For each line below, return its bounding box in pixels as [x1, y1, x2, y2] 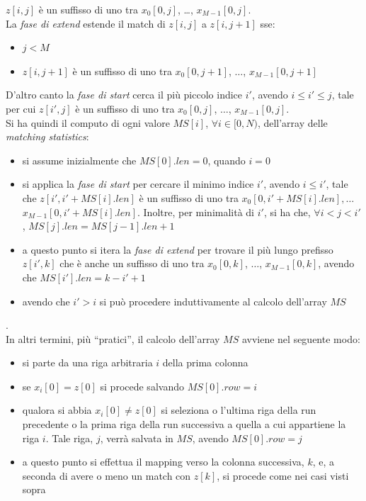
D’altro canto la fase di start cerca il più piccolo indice [6, 87, 243, 102]
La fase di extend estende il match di [6, 16, 166, 30]
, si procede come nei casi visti [217, 468, 349, 483]
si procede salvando [100, 378, 184, 393]
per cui [6, 101, 36, 116]
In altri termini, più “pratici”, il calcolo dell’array [6, 331, 220, 346]
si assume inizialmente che [22, 152, 137, 167]
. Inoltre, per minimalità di [137, 204, 255, 219]
